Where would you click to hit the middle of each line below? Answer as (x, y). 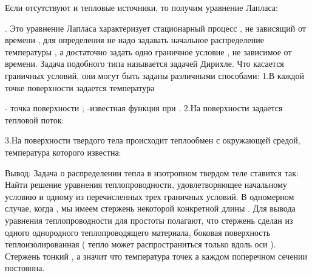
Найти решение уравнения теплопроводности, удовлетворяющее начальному (146, 185)
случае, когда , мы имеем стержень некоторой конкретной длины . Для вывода (150, 208)
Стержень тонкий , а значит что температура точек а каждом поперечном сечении (156, 256)
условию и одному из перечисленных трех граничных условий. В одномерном (150, 196)
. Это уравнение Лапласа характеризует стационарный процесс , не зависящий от (155, 28)
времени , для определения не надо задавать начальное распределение (134, 40)
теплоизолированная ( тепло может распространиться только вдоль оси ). (141, 244)
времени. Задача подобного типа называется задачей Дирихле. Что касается (144, 64)
